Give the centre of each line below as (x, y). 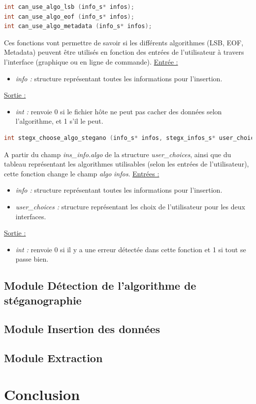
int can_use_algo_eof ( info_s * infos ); (69, 17)
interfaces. (31, 216)
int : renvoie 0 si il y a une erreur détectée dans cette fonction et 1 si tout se (131, 249)
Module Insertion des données (82, 329)
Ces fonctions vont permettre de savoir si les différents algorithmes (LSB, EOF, (124, 42)
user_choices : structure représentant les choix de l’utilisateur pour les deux (130, 206)
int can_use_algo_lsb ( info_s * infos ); (69, 7)
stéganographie (43, 300)
